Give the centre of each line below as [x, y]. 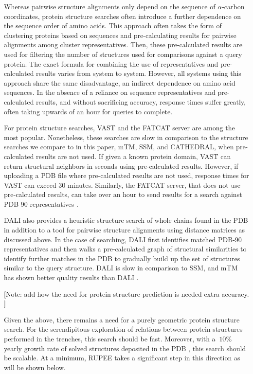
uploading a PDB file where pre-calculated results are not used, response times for [126, 175]
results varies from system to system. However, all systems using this [139, 73]
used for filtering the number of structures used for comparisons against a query [123, 54]
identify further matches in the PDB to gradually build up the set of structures [122, 258]
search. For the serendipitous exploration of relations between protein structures [123, 329]
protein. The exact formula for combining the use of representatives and [111, 63]
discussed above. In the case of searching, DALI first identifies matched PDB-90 [123, 239]
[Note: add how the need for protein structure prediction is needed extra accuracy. [126, 294]
